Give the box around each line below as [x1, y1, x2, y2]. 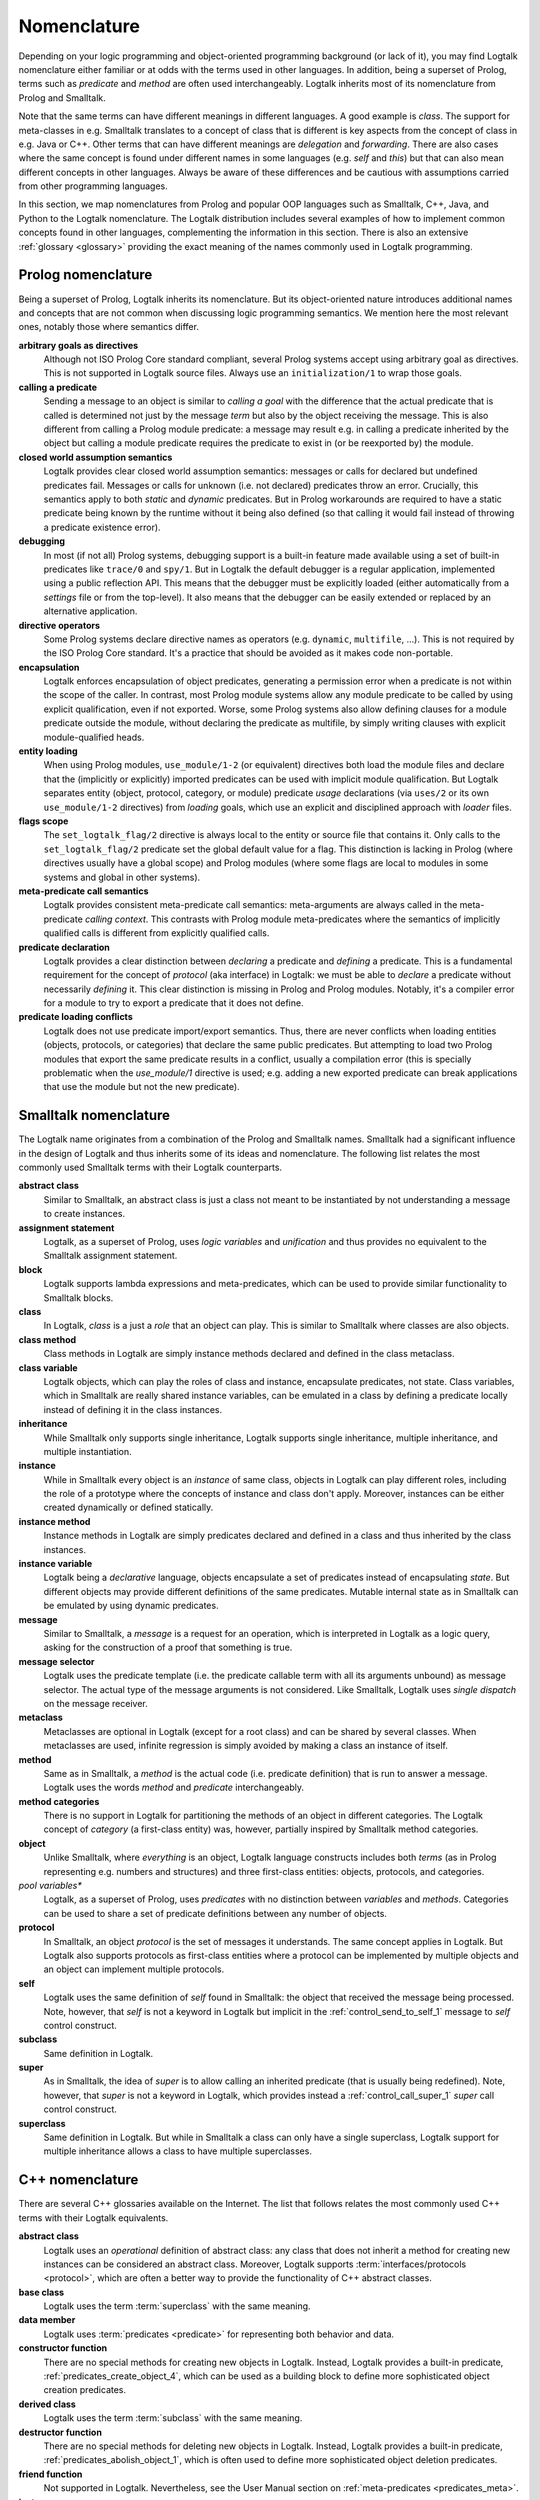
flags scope [18, 815, 69, 827]
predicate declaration [18, 941, 110, 953]
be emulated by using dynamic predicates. [43, 1600, 219, 1612]
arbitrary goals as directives [18, 339, 139, 351]
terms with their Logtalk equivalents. [18, 2211, 169, 2224]
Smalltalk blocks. [43, 1291, 114, 1304]
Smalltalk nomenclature [18, 1107, 170, 1124]
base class [18, 2286, 65, 2298]
